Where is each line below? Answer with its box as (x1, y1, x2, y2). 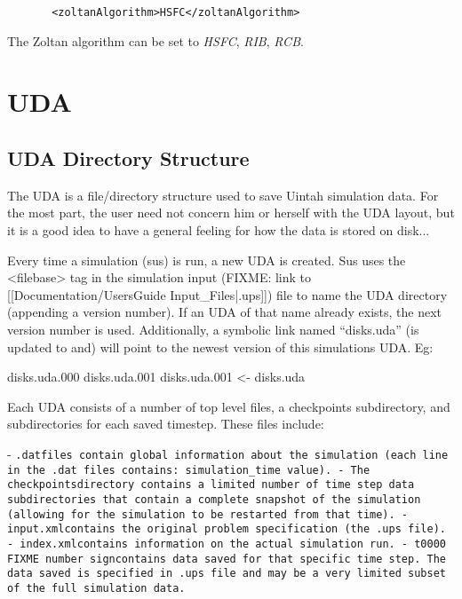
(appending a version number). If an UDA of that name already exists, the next (7, 303, 442, 321)
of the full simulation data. (7, 581, 186, 595)
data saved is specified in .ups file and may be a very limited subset (7, 567, 446, 580)
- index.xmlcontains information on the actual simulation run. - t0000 (7, 537, 446, 550)
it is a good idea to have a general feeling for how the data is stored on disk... (7, 221, 430, 240)
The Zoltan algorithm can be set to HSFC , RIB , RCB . (7, 31, 304, 50)
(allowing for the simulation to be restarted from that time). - (7, 508, 409, 521)
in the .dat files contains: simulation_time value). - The (7, 463, 370, 477)
